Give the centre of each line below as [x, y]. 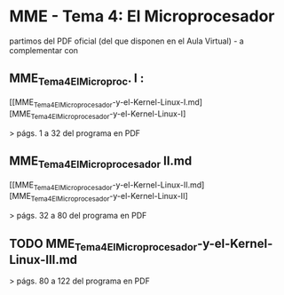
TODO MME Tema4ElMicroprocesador [103, 244]
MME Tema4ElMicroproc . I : [77, 80]
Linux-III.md [43, 259]
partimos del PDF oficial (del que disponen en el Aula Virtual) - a [126, 41]
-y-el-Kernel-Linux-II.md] [158, 185]
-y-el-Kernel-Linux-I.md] [157, 102]
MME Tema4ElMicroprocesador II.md [101, 162]
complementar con [43, 50]
